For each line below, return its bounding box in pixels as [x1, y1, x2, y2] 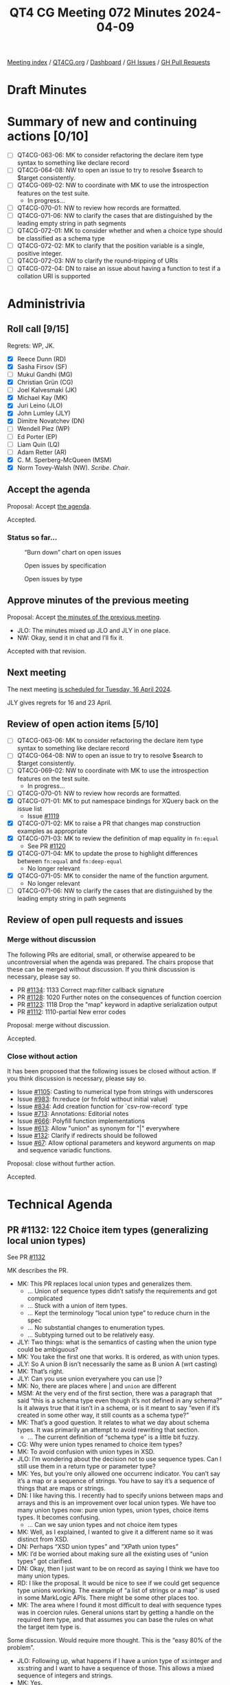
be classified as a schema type [16, 234, 105, 242]
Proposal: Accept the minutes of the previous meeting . [7, 613, 161, 621]
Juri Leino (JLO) [16, 401, 63, 410]
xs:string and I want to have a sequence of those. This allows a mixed [16, 1664, 214, 1672]
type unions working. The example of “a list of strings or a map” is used [16, 1586, 220, 1594]
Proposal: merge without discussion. [7, 1020, 111, 1029]
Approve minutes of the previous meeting [7, 594, 189, 606]
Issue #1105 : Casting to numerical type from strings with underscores [16, 1087, 214, 1095]
